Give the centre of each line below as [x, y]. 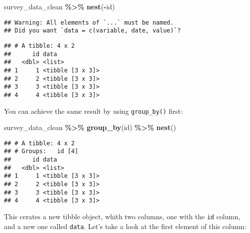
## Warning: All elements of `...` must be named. [89, 22]
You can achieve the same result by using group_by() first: [93, 111]
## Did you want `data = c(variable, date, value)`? [92, 31]
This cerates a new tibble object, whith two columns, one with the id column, [122, 216]
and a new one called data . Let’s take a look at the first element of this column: [125, 226]
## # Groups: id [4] [41, 151]
